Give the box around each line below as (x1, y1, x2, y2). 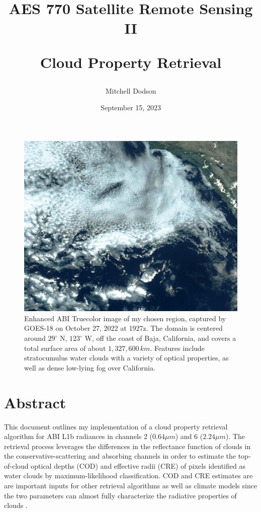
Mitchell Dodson (105, 85, 156, 96)
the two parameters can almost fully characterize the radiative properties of (4, 490, 237, 500)
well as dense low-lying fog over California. (24, 362, 155, 373)
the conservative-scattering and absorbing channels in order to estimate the (4, 451, 236, 461)
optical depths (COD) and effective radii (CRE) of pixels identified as (31, 460, 245, 471)
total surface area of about (24, 342, 106, 353)
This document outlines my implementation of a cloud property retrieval (4, 421, 228, 431)
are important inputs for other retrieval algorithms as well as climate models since (4, 480, 257, 491)
